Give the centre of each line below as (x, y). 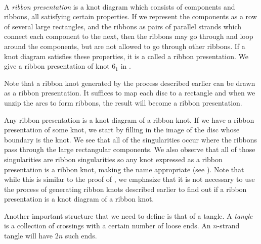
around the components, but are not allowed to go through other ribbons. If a (125, 46)
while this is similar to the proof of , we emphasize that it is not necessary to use (129, 179)
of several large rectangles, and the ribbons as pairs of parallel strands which (123, 26)
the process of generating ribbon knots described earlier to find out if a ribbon (125, 189)
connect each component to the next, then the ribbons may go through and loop (129, 36)
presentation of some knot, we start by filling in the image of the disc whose (122, 130)
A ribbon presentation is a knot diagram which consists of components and (120, 6)
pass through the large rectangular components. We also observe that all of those (130, 149)
